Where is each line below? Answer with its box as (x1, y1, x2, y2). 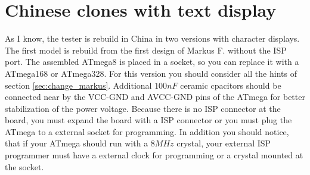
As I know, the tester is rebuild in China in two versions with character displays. (5, 32, 300, 45)
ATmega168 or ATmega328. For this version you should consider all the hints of (5, 67, 297, 79)
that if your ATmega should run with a (5, 137, 148, 149)
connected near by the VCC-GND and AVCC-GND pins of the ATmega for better (5, 90, 305, 103)
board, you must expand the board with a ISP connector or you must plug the (5, 114, 292, 126)
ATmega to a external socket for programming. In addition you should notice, (5, 125, 289, 137)
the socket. (5, 160, 44, 173)
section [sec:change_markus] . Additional (5, 79, 152, 91)
